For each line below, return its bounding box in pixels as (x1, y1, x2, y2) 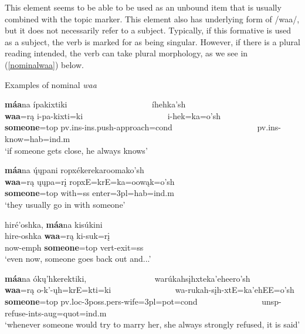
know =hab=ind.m (5, 132, 70, 144)
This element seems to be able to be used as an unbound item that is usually (5, 1, 282, 13)
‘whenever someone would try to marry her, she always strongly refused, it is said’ (5, 318, 300, 330)
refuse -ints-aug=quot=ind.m (5, 306, 107, 319)
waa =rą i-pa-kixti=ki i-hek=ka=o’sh (5, 109, 221, 122)
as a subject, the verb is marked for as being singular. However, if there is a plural (5, 35, 300, 48)
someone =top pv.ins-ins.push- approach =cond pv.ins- (5, 121, 281, 133)
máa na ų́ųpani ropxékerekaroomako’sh (5, 164, 144, 176)
